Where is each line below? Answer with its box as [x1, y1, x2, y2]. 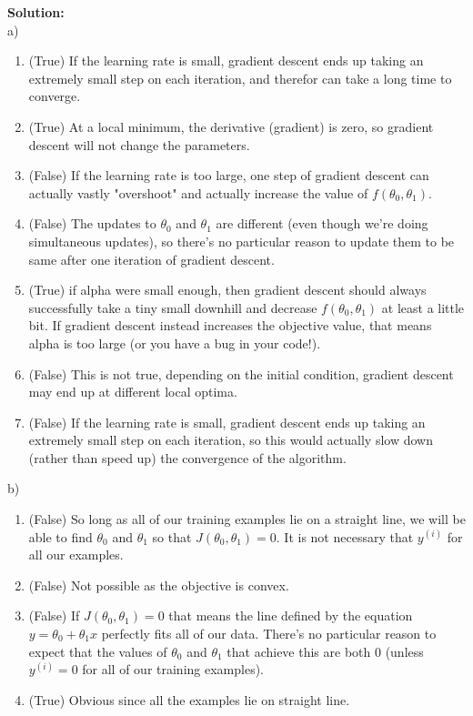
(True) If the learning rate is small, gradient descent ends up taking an [28, 51, 424, 70]
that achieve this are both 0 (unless [226, 641, 424, 661]
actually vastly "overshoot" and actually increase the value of [28, 183, 368, 202]
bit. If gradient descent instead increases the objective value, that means [28, 316, 432, 335]
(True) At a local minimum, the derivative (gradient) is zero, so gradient [28, 116, 434, 136]
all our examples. [28, 545, 124, 564]
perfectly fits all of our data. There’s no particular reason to [101, 624, 437, 643]
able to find [28, 527, 93, 546]
